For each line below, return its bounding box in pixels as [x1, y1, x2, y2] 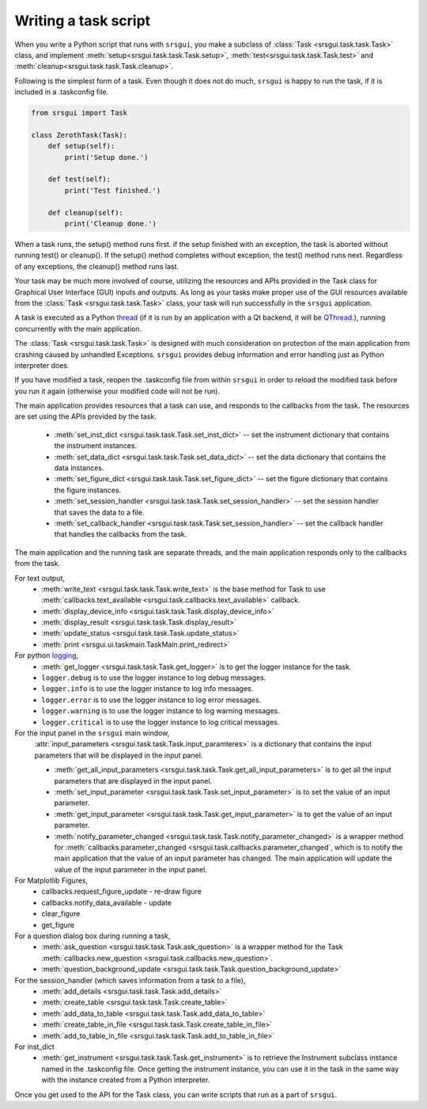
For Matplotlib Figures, [14, 875, 89, 886]
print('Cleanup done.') [64, 219, 157, 228]
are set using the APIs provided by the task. [14, 412, 157, 421]
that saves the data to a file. [54, 507, 145, 517]
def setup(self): [47, 142, 115, 150]
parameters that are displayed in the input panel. [54, 776, 213, 785]
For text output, [14, 573, 65, 583]
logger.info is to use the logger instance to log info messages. [41, 684, 254, 693]
